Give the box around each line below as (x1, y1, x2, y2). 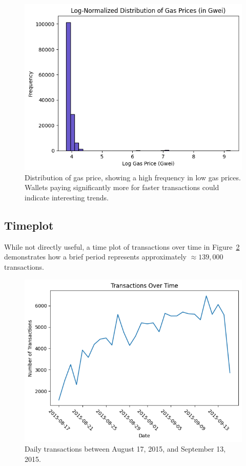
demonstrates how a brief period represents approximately (4, 251, 187, 262)
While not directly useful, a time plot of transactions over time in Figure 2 (4, 241, 240, 252)
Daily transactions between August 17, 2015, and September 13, (25, 443, 226, 454)
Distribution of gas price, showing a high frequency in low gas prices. (25, 172, 241, 182)
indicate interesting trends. (25, 192, 109, 202)
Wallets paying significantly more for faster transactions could (25, 182, 219, 193)
